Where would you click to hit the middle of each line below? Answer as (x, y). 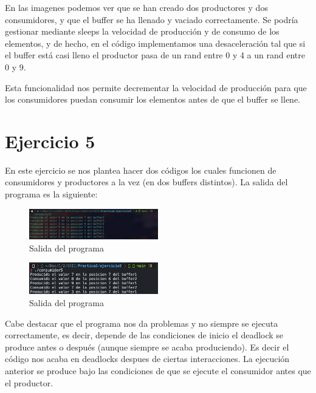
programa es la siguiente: (51, 194)
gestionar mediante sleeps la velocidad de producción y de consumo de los (142, 31)
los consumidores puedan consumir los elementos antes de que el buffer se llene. (153, 99)
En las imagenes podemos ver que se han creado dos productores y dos (136, 7)
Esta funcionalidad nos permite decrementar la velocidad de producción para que (156, 87)
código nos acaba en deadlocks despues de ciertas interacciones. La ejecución (147, 359)
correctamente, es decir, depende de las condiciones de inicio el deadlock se (144, 335)
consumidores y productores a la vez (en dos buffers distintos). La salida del (146, 182)
